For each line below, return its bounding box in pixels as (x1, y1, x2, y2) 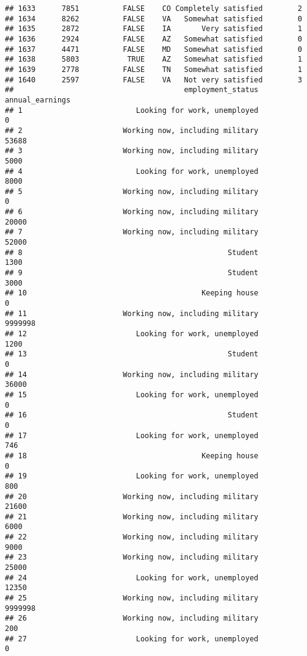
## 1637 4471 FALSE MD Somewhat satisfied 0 (5, 45, 302, 54)
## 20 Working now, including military (5, 492, 259, 501)
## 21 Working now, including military (5, 512, 259, 521)
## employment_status (5, 85, 259, 95)
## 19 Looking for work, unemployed (5, 472, 259, 481)
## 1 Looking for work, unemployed (5, 106, 259, 115)
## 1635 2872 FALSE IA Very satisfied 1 (5, 24, 302, 34)
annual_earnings (5, 95, 71, 104)
